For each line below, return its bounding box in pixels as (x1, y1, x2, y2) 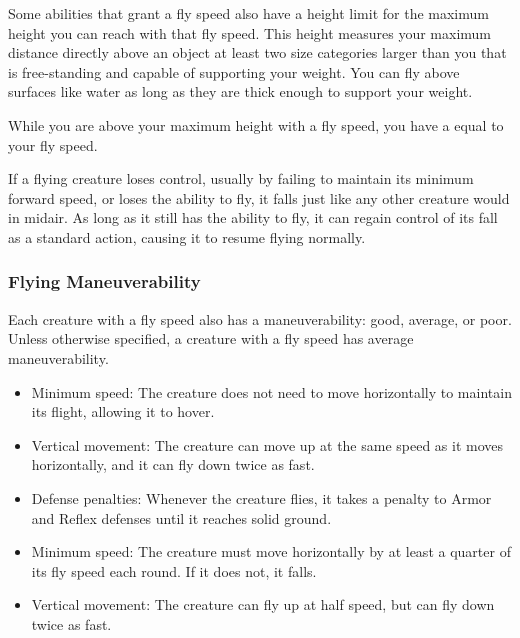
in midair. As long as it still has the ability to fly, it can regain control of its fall (8, 207, 498, 228)
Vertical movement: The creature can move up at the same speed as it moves (31, 434, 504, 455)
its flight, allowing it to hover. (31, 401, 215, 422)
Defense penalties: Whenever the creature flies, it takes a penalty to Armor (31, 487, 492, 508)
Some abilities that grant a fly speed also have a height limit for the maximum (8, 3, 489, 23)
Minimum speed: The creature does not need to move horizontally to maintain (31, 381, 512, 402)
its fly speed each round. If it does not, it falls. (31, 560, 317, 581)
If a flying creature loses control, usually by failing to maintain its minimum (8, 168, 474, 189)
